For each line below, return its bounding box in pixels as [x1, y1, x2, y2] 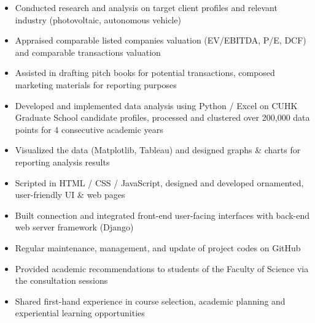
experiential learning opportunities [15, 306, 145, 319]
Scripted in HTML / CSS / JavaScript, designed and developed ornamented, [15, 176, 304, 189]
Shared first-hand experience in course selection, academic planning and [15, 294, 286, 307]
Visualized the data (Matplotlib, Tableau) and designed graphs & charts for [15, 143, 301, 156]
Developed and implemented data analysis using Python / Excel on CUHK [15, 99, 298, 112]
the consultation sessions [15, 274, 108, 287]
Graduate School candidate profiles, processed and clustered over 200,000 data [15, 111, 310, 124]
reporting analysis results [15, 155, 110, 168]
